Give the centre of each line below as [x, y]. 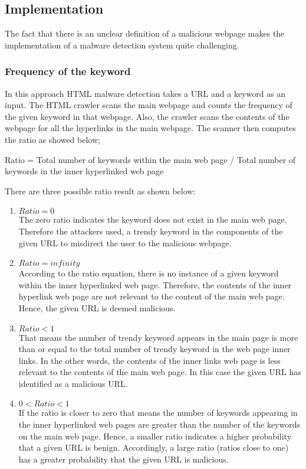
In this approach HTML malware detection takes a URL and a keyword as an [145, 93]
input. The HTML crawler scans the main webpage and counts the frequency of [149, 105]
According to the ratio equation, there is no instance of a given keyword [149, 273]
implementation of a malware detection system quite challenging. [122, 45]
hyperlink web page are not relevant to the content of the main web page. [152, 296]
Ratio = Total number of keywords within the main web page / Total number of [150, 159]
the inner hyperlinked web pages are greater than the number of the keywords [159, 424]
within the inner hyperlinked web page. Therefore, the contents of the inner [155, 284]
